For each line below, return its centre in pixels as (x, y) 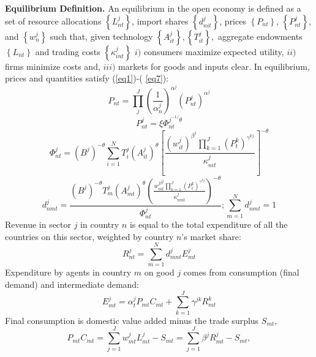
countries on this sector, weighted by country (89, 236)
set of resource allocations (53, 21)
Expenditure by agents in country (68, 272)
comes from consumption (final (241, 272)
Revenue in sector (38, 224)
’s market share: (211, 236)
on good (159, 272)
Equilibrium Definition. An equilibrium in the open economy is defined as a (153, 8)
